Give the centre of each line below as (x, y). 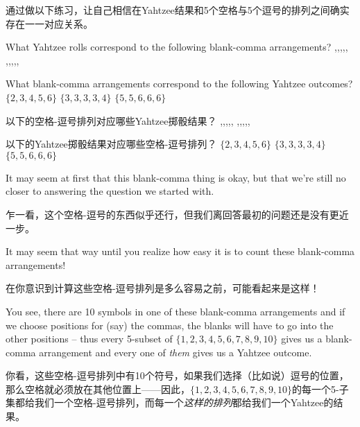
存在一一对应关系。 (49, 23)
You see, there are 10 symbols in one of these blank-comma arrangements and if (175, 311)
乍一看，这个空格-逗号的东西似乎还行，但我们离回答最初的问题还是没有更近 (177, 214)
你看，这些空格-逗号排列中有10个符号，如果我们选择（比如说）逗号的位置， (177, 375)
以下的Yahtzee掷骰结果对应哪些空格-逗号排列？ (111, 144)
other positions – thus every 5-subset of (89, 339)
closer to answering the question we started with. (110, 191)
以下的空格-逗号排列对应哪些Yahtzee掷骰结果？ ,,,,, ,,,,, (128, 120)
